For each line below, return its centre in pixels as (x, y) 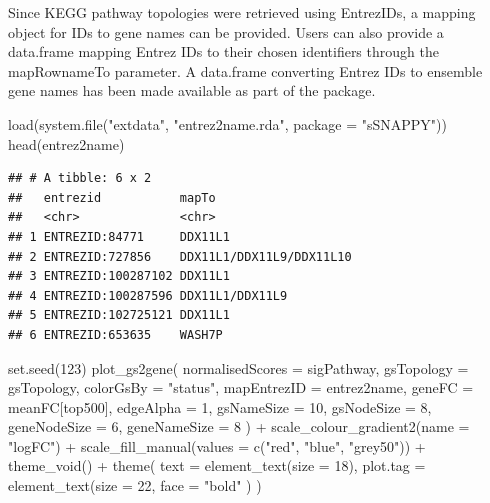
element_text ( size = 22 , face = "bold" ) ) (135, 485)
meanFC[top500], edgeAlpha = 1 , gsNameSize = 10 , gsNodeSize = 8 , (220, 406)
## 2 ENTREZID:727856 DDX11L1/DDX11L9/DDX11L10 (180, 256)
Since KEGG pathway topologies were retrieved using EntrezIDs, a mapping (242, 12)
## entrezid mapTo (112, 197)
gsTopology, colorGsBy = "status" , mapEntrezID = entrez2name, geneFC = (241, 387)
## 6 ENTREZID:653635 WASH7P (115, 334)
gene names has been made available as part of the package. (192, 90)
